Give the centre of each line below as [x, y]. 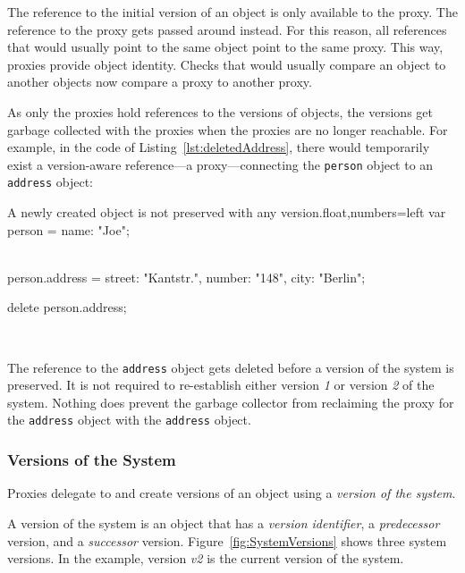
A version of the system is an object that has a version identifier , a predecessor [224, 522]
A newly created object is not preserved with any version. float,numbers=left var [227, 212]
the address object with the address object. [129, 420]
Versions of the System [92, 460]
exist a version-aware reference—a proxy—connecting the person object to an [220, 164]
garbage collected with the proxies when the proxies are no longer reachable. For [228, 129]
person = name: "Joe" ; [68, 229]
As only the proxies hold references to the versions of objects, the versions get [220, 111]
